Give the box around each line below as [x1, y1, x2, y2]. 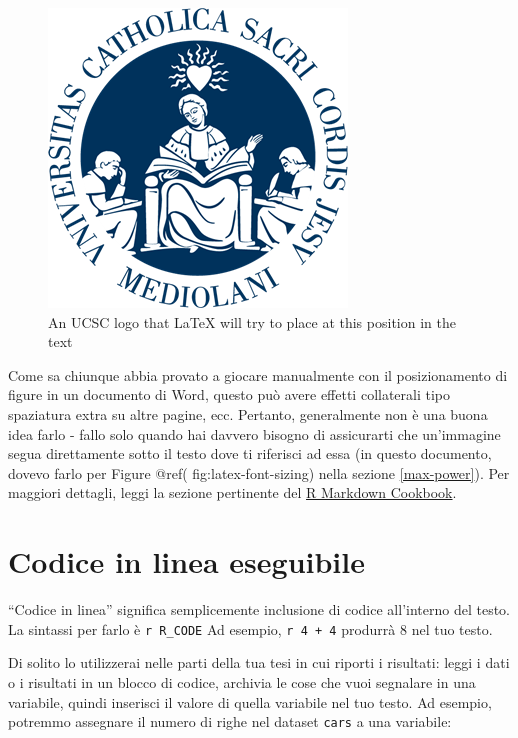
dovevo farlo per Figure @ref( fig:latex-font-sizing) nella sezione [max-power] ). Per [8, 462, 510, 483]
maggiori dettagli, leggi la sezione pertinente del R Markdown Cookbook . [8, 482, 457, 503]
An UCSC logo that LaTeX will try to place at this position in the [48, 311, 456, 332]
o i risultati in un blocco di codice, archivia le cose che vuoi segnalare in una [8, 671, 476, 692]
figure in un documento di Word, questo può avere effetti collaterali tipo [8, 384, 451, 405]
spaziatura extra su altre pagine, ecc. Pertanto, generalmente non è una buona [8, 403, 488, 424]
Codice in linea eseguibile [8, 541, 365, 582]
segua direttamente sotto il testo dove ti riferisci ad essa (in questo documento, [8, 443, 492, 464]
